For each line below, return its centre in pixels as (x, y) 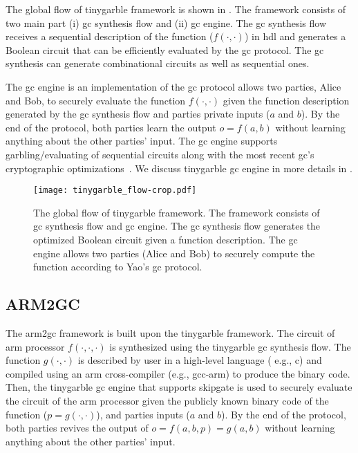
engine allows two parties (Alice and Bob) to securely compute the (174, 253)
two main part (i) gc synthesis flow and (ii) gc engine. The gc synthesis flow (166, 22)
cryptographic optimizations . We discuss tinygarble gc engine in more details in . (179, 168)
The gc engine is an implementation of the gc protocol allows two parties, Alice (173, 86)
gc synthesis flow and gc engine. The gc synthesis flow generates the (177, 226)
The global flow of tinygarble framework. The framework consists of (177, 212)
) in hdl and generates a (295, 36)
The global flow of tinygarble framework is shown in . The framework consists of (176, 9)
